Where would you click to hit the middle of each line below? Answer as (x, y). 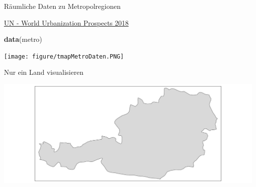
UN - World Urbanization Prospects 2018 (66, 22)
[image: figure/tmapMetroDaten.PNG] (64, 56)
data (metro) (23, 39)
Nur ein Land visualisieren (44, 72)
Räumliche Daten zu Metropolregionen (62, 6)
